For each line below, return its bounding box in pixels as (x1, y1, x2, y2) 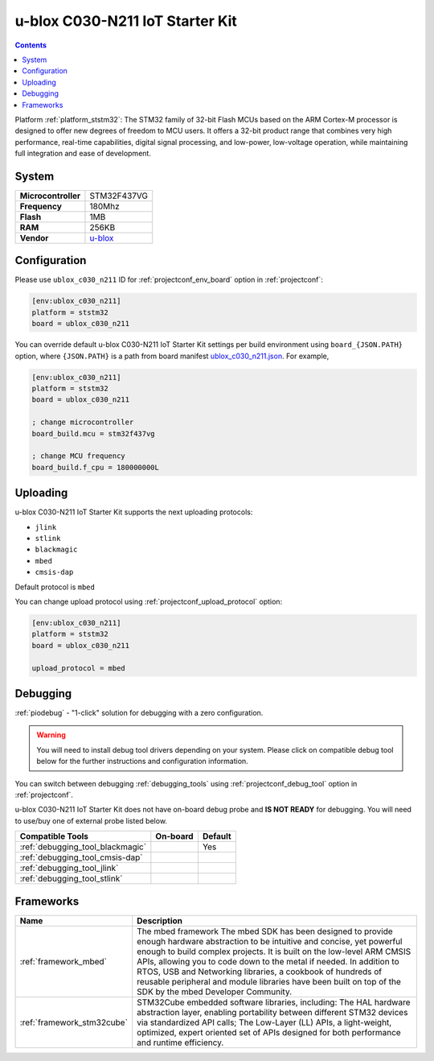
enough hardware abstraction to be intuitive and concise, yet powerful (137, 935, 403, 947)
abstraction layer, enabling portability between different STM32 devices (137, 1006, 408, 1018)
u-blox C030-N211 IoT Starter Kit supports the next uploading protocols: (14, 507, 253, 517)
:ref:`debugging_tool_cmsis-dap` (19, 852, 144, 863)
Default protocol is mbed (14, 582, 96, 592)
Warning (36, 730, 66, 740)
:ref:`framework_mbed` (19, 956, 108, 967)
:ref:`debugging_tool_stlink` (19, 873, 123, 885)
